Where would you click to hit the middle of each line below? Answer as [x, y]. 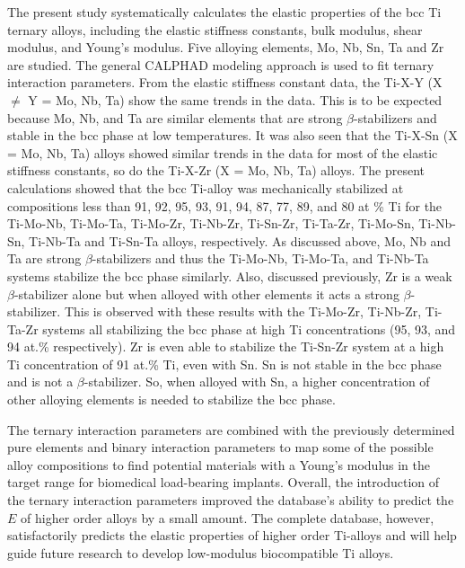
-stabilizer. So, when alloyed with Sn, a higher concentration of [257, 382]
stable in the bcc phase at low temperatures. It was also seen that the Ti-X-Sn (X [232, 135]
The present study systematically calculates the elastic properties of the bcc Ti [224, 12]
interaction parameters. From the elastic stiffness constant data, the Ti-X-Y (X [225, 82]
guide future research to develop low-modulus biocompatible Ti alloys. [201, 552]
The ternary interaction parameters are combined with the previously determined [231, 429]
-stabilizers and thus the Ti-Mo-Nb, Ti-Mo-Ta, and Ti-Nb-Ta [260, 258]
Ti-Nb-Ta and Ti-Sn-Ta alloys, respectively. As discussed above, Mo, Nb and [240, 240]
